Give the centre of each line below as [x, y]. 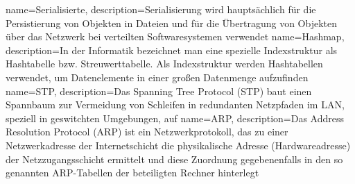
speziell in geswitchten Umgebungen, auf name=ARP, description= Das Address [175, 118]
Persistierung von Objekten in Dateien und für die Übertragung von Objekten [171, 23]
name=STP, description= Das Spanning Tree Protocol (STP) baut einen [159, 91]
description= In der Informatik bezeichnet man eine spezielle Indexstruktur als [172, 50]
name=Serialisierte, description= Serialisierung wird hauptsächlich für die [161, 9]
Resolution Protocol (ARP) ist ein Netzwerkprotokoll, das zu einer [147, 132]
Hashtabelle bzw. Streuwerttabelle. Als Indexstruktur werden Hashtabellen [164, 64]
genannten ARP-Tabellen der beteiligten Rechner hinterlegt [132, 173]
